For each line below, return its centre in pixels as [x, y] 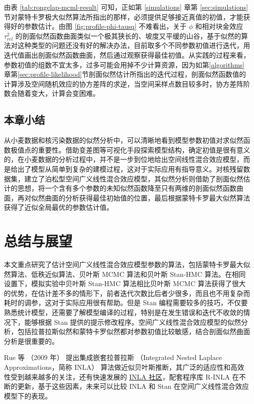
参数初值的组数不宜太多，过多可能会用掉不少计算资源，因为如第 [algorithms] [124, 64]
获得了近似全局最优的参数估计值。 [59, 207]
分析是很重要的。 [31, 341]
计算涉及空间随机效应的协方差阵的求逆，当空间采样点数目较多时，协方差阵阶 [127, 83]
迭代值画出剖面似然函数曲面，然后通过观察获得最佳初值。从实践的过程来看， [127, 55]
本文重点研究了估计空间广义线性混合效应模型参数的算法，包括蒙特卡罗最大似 [127, 264]
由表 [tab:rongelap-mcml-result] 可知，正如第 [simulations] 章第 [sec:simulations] [126, 7]
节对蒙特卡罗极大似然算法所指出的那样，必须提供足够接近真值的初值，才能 [124, 16]
